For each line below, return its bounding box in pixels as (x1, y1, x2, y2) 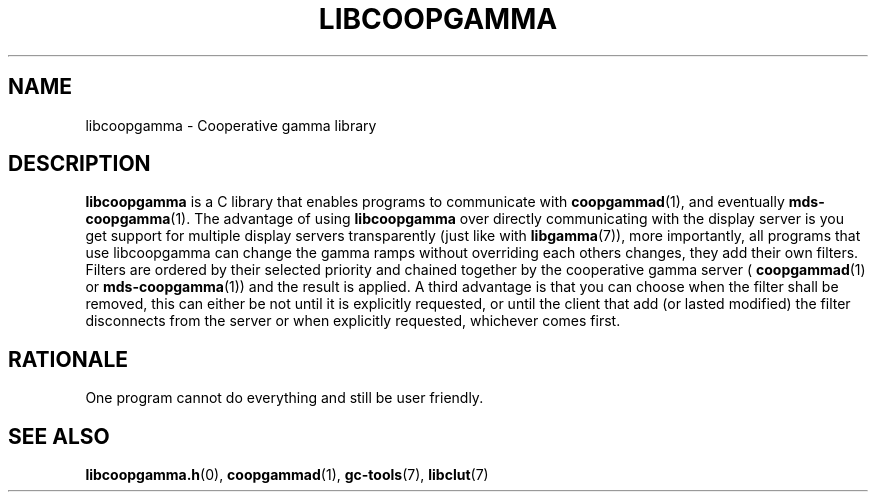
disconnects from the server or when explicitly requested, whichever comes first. (85, 312, 621, 330)
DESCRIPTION (8, 151, 151, 177)
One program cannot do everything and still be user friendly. (85, 389, 484, 407)
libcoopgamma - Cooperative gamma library (85, 116, 377, 134)
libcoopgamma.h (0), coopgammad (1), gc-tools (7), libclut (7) (85, 466, 489, 484)
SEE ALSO (8, 423, 110, 449)
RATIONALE (8, 346, 129, 372)
